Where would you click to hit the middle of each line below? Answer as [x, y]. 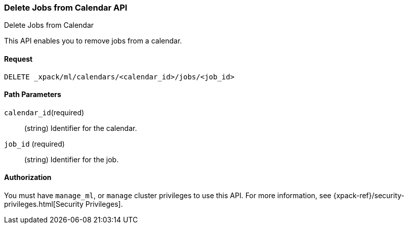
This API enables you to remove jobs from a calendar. [93, 41]
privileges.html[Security [44, 204]
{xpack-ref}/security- [369, 196]
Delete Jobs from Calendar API [66, 8]
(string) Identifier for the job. [72, 159]
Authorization [28, 177]
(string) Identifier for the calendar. [81, 128]
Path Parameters [33, 95]
